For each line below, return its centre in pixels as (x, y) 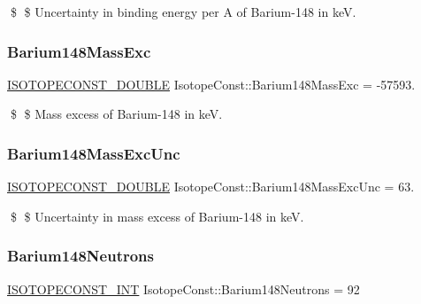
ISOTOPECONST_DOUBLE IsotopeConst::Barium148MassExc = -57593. (211, 84)
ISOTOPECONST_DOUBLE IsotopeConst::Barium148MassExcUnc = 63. (211, 187)
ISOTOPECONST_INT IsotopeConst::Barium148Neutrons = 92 (184, 288)
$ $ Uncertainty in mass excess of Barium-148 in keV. (157, 216)
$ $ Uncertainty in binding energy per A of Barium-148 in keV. (183, 12)
